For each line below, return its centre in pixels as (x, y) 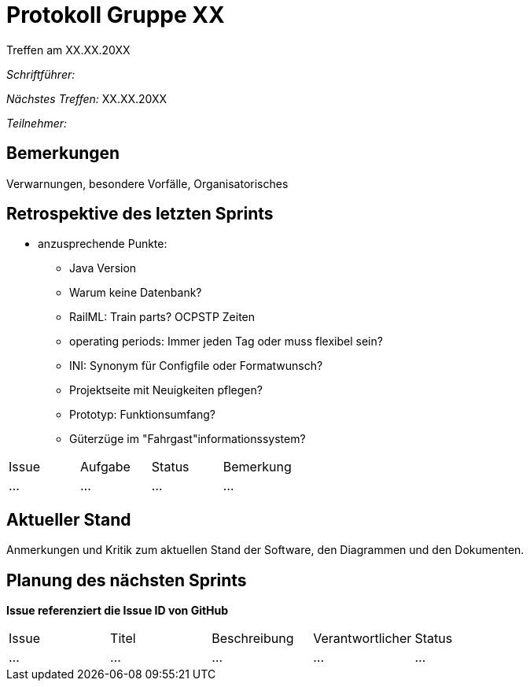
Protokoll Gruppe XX (116, 15)
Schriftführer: (41, 74)
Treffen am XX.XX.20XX (68, 50)
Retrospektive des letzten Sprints (140, 214)
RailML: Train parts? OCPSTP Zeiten (162, 317)
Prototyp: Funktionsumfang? (142, 415)
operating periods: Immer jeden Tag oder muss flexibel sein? (226, 342)
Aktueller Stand (69, 519)
